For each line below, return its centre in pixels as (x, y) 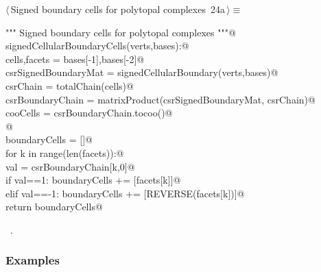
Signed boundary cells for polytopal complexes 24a (118, 9)
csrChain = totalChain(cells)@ (70, 85)
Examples (33, 260)
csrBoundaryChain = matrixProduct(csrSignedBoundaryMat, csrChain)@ (160, 99)
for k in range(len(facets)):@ (65, 152)
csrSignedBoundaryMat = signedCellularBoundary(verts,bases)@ (142, 72)
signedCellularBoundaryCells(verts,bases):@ (97, 46)
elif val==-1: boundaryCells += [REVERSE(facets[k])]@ (125, 193)
